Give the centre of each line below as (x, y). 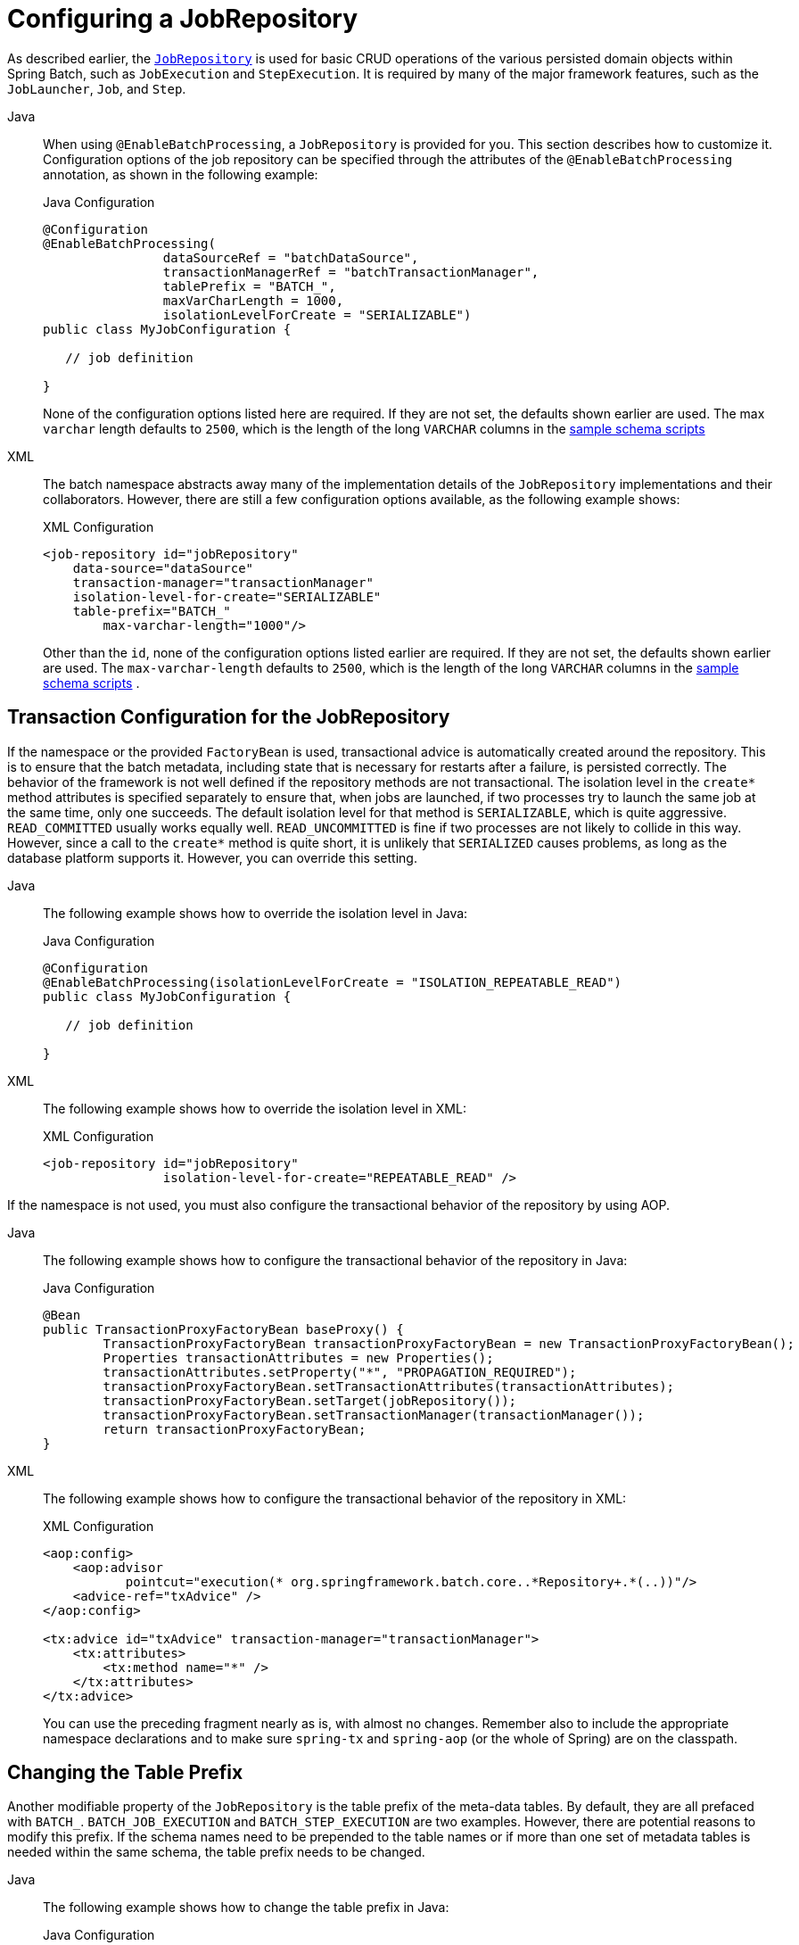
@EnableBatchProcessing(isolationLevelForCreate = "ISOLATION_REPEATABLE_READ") (333, 982)
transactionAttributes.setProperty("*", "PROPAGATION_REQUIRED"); (340, 1372)
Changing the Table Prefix (125, 1773)
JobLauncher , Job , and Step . (97, 88)
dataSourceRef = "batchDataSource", (291, 257)
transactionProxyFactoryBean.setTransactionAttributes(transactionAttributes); (389, 1386)
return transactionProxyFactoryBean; (235, 1429)
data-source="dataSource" (163, 568)
